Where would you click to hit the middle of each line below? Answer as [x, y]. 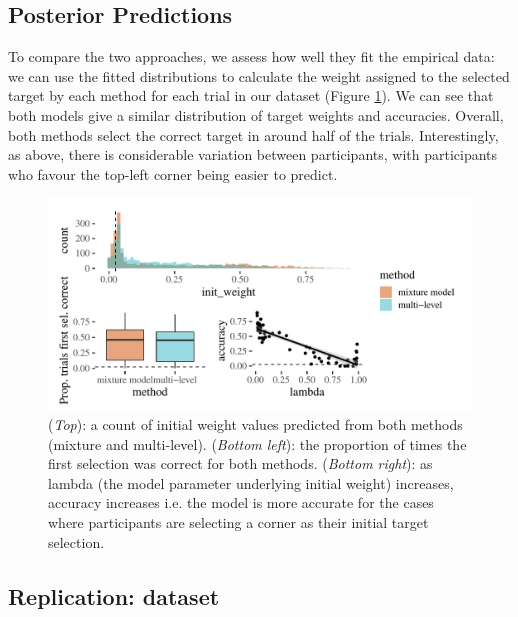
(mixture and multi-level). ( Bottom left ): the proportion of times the [257, 443]
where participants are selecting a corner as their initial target [238, 521]
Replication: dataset [114, 595]
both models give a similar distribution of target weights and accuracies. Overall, [256, 114]
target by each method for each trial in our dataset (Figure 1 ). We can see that [251, 95]
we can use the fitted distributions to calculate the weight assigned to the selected [259, 75]
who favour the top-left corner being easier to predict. [173, 173]
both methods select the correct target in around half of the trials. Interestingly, [253, 134]
